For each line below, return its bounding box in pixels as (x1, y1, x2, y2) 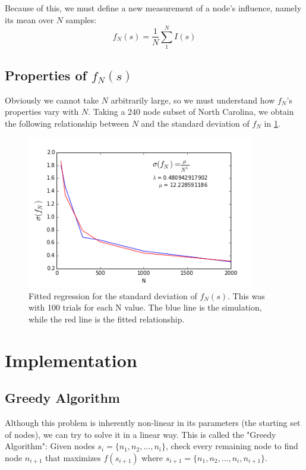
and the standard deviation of (141, 117, 250, 129)
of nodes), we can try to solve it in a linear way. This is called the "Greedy (5, 428, 276, 440)
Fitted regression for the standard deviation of (29, 289, 197, 302)
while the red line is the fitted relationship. (29, 313, 185, 325)
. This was (227, 289, 265, 302)
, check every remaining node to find (165, 440, 298, 452)
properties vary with (5, 105, 79, 118)
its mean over (5, 13, 54, 26)
